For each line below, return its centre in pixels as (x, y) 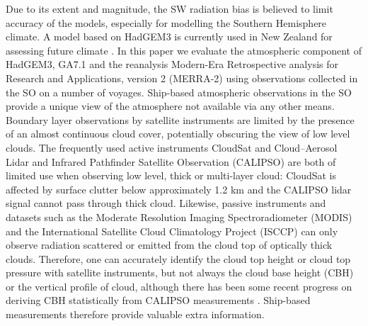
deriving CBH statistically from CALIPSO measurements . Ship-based (158, 300)
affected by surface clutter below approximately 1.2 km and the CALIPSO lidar (179, 189)
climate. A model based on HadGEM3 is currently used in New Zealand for (169, 36)
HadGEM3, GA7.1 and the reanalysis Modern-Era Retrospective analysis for (172, 64)
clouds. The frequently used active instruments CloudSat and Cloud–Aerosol (172, 147)
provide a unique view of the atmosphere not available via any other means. (170, 106)
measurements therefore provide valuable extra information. (135, 314)
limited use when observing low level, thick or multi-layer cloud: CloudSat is (171, 175)
